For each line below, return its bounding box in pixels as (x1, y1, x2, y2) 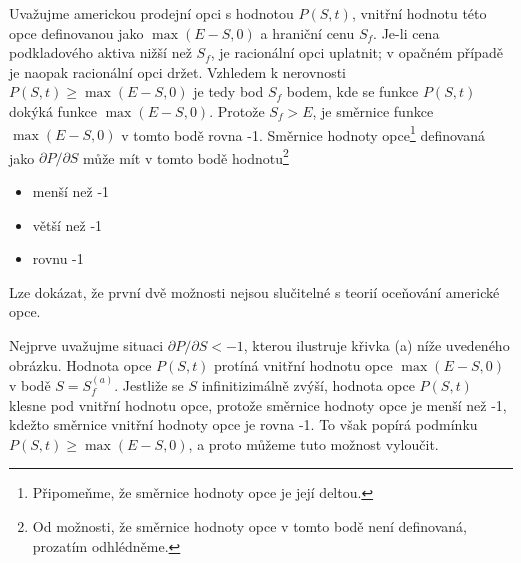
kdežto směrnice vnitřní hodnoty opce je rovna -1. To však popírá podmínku (9, 414, 478, 435)
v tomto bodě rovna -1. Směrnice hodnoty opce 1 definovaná (121, 121, 485, 145)
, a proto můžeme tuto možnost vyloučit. (188, 433, 439, 454)
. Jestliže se (114, 375, 184, 396)
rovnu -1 (32, 248, 84, 269)
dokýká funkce (9, 100, 97, 121)
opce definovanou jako (9, 22, 144, 43)
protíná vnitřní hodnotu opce (214, 354, 393, 375)
